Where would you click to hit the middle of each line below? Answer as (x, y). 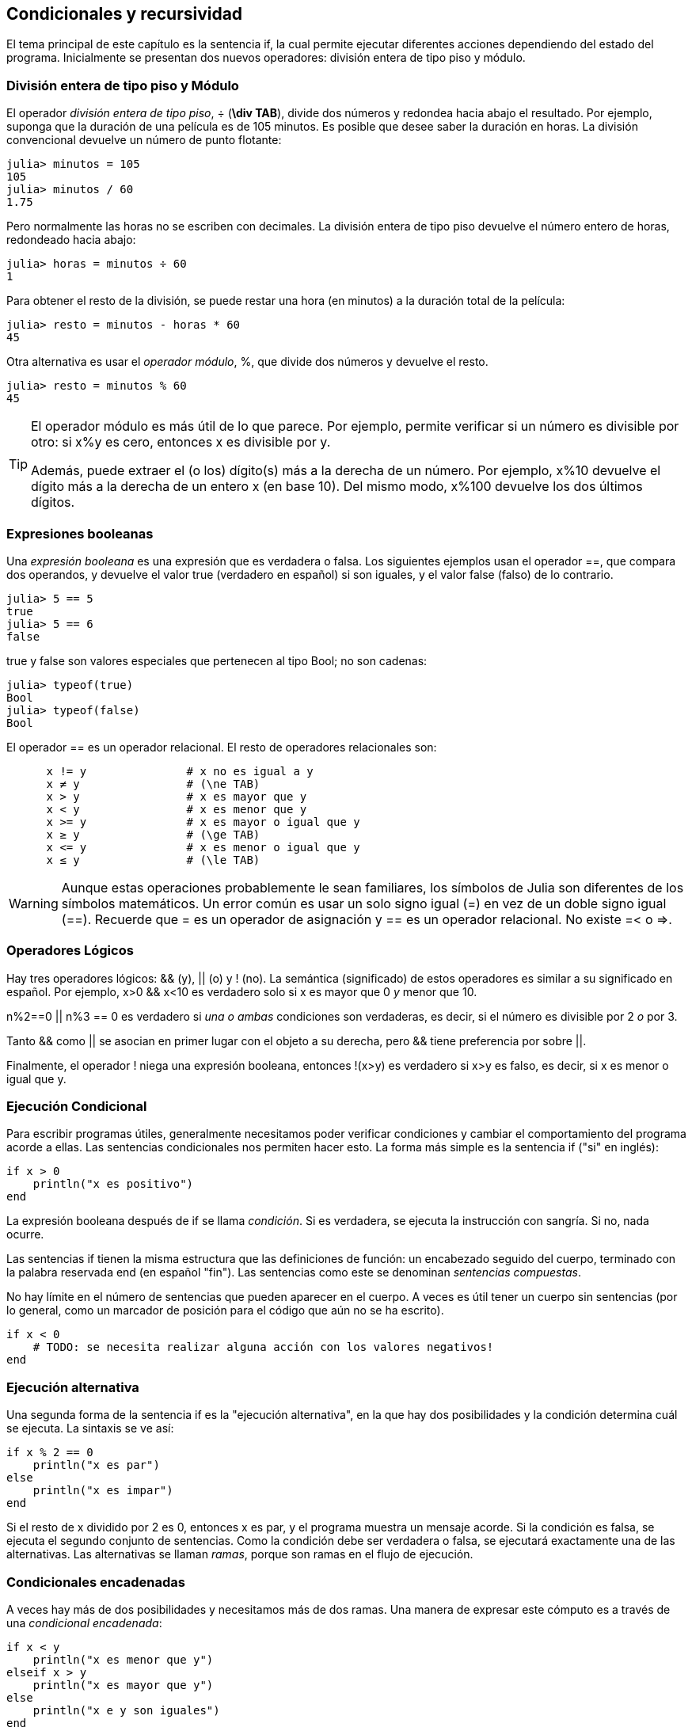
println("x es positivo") (113, 1184)
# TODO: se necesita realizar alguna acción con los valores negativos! (263, 1347)
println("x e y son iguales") (126, 1710)
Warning (34, 903)
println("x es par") (96, 1465)
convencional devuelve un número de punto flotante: (144, 140)
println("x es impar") (103, 1491)
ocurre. (25, 1234)
